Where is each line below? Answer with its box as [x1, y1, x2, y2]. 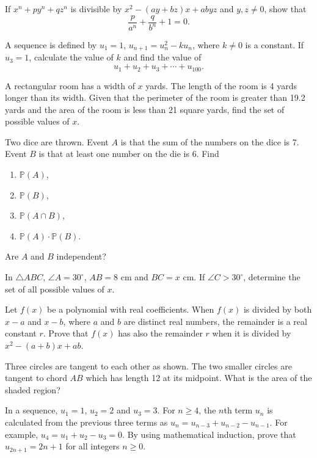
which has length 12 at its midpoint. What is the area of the [86, 371, 312, 384]
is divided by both [243, 303, 312, 316]
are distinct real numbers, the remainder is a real [123, 314, 307, 327]
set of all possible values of [5, 282, 104, 295]
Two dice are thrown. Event [5, 135, 109, 148]
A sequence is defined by [5, 38, 97, 51]
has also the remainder [118, 327, 203, 340]
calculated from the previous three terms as [5, 415, 168, 428]
